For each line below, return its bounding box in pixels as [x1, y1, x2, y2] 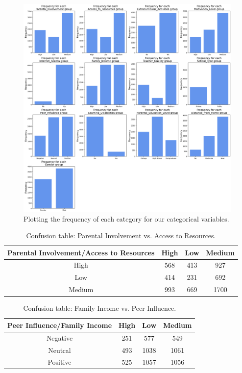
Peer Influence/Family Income [7, 320, 112, 330]
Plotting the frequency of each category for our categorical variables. [24, 214, 229, 224]
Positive [48, 357, 72, 367]
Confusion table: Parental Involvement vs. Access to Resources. [26, 230, 216, 241]
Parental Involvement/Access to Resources [7, 247, 155, 257]
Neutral [48, 345, 71, 355]
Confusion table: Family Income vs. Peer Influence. [23, 303, 176, 313]
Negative [46, 332, 73, 343]
